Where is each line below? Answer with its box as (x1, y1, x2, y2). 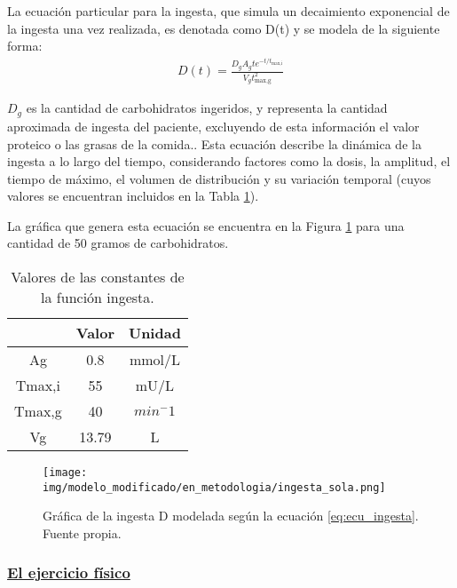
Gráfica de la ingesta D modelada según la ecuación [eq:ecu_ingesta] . (43, 506, 419, 525)
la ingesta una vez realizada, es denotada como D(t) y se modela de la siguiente (7, 19, 440, 37)
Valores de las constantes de (11, 266, 185, 288)
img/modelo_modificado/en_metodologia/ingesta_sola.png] (43, 481, 386, 494)
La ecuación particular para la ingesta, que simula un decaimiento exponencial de (7, 2, 450, 20)
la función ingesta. (41, 287, 154, 308)
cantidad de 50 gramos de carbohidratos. (7, 234, 229, 252)
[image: (43, 466, 88, 480)
